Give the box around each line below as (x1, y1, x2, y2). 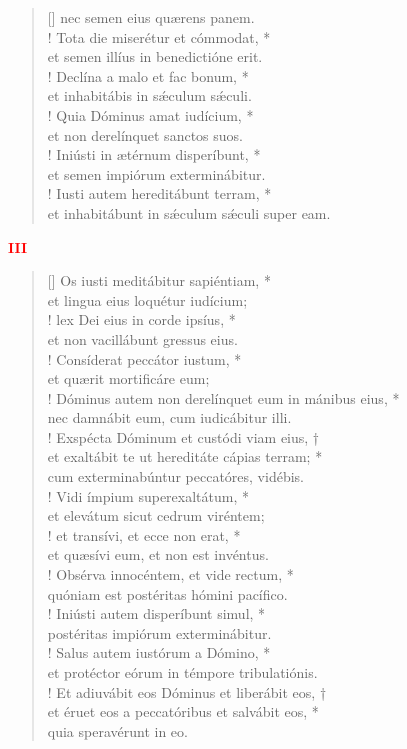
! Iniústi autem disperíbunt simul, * (47, 603, 266, 624)
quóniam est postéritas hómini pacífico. (47, 583, 288, 604)
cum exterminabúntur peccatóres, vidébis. (47, 466, 304, 487)
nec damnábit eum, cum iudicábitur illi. (47, 407, 292, 428)
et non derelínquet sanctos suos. (47, 124, 243, 145)
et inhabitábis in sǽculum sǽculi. (47, 85, 252, 106)
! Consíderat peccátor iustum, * (47, 348, 242, 369)
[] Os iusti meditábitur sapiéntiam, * (47, 270, 271, 291)
